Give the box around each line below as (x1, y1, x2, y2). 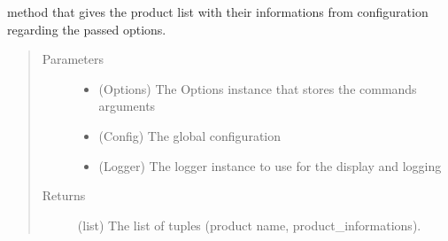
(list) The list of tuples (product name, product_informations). (77, 215, 421, 234)
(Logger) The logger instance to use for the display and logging (98, 156, 442, 175)
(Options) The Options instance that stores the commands (98, 79, 417, 97)
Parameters (42, 50, 104, 68)
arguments (98, 97, 156, 115)
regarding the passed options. (7, 19, 166, 38)
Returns (42, 186, 86, 205)
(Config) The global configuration (98, 126, 282, 144)
